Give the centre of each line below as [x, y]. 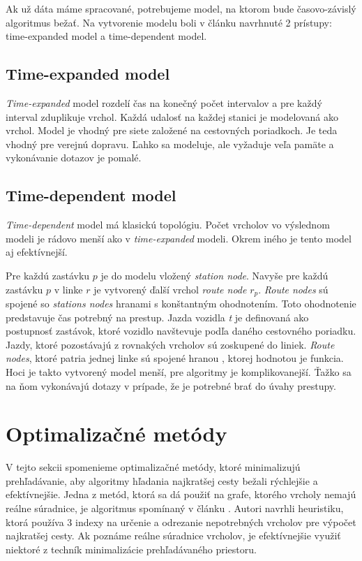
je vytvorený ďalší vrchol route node [170, 289]
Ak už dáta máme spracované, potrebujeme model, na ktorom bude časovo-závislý [181, 8]
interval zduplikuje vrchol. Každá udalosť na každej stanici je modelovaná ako [172, 116]
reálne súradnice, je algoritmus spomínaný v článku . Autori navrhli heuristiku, [175, 508]
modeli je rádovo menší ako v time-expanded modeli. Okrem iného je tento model [179, 238]
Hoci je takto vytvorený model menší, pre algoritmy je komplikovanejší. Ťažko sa [179, 371]
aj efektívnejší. [37, 252]
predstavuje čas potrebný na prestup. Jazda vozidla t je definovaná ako [157, 317]
